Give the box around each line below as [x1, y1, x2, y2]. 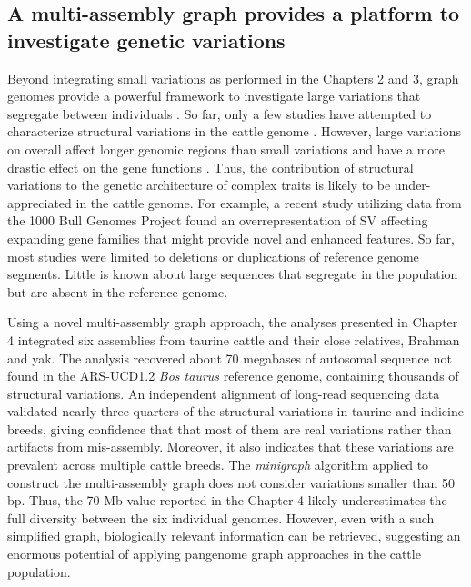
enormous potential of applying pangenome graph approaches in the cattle [7, 544, 421, 563]
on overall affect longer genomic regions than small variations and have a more [7, 139, 446, 158]
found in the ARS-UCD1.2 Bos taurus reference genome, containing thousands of [7, 366, 459, 385]
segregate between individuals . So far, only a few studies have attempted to [7, 104, 432, 123]
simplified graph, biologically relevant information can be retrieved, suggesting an [7, 526, 461, 545]
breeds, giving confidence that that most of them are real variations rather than [7, 419, 452, 438]
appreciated [7, 193, 72, 212]
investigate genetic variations [7, 25, 286, 54]
